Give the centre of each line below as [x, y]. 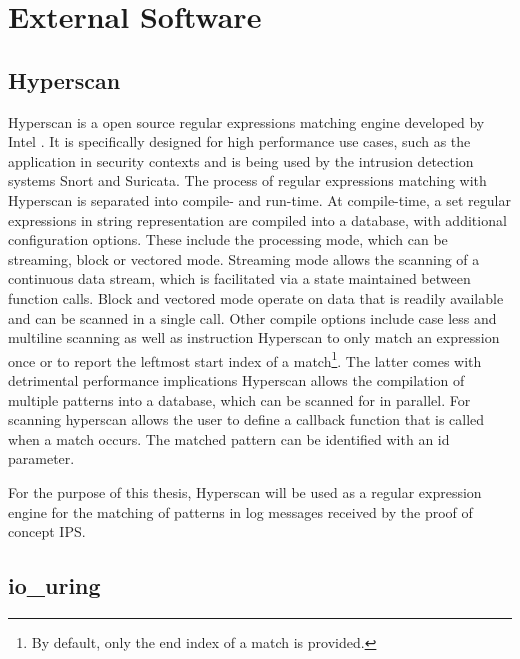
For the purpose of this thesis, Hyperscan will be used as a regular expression [245, 491]
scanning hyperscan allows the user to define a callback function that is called [246, 419]
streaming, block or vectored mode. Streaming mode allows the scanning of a [244, 258]
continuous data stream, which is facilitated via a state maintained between [239, 278]
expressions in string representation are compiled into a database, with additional [257, 219]
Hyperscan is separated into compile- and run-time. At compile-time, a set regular [259, 199]
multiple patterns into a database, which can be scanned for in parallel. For [239, 399]
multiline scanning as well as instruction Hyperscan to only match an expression [254, 337]
